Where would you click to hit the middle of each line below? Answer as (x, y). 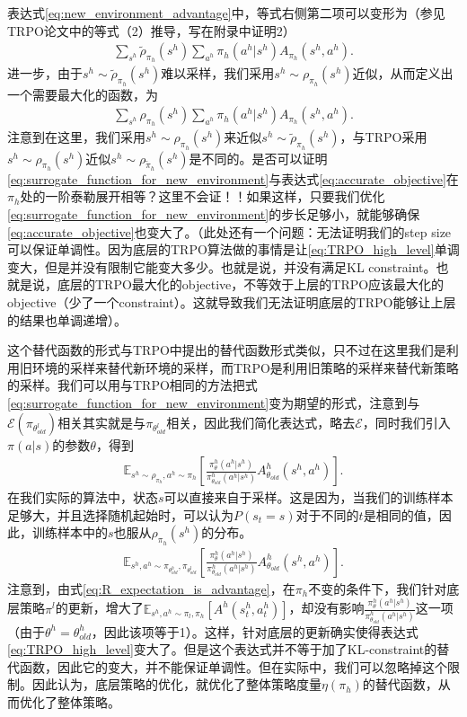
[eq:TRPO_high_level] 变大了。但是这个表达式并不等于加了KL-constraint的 (222, 649)
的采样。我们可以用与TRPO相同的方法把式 (132, 385)
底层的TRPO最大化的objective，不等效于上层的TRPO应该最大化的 (251, 284)
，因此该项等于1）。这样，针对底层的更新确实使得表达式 (255, 631)
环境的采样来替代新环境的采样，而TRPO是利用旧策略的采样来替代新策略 (245, 367)
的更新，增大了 (99, 608)
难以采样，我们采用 (218, 73)
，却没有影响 (326, 608)
